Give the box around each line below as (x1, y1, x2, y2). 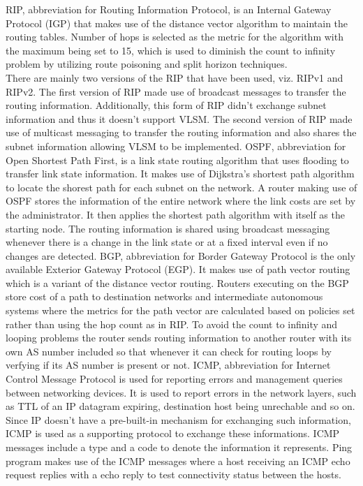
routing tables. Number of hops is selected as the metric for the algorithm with (6, 29, 343, 44)
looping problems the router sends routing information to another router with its (6, 330, 352, 345)
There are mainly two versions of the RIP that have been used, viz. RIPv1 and (6, 70, 343, 84)
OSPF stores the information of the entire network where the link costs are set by (6, 193, 356, 208)
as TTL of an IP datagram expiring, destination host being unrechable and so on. (6, 399, 355, 413)
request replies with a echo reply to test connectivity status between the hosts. (6, 467, 341, 482)
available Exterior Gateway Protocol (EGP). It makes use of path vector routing (6, 262, 350, 277)
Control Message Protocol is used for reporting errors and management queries (6, 371, 343, 386)
